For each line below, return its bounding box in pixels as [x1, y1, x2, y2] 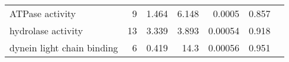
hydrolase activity [9, 24, 83, 37]
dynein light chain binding [9, 41, 118, 54]
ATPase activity [9, 6, 76, 20]
